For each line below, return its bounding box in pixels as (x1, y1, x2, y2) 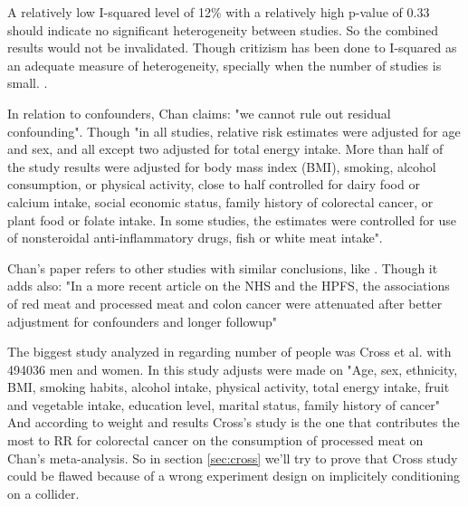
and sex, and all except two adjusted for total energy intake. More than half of (7, 139, 444, 158)
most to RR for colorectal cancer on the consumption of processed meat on (7, 431, 424, 450)
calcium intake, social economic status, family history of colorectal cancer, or (7, 192, 434, 211)
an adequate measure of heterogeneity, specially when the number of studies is (7, 55, 442, 74)
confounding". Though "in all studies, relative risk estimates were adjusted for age (7, 121, 461, 140)
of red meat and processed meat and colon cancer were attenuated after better (7, 293, 443, 312)
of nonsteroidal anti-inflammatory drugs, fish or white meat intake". (7, 228, 383, 247)
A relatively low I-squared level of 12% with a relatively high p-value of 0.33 (7, 3, 430, 21)
